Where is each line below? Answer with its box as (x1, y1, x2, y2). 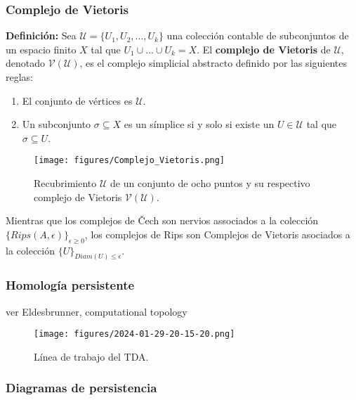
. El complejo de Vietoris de (197, 41, 331, 56)
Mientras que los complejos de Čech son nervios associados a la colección (6, 213, 319, 228)
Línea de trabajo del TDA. (34, 349, 149, 363)
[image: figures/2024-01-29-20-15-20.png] (34, 329, 235, 340)
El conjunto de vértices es (22, 93, 133, 108)
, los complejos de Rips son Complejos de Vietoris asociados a (84, 226, 350, 241)
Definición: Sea (6, 28, 77, 43)
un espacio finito (6, 41, 77, 56)
